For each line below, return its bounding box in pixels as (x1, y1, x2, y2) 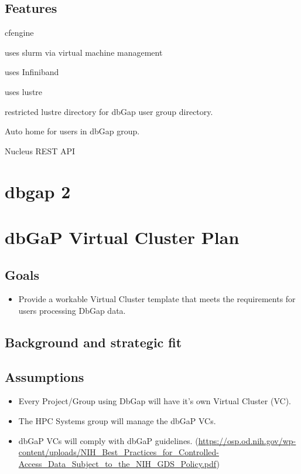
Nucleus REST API (5, 144, 76, 157)
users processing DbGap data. (18, 304, 126, 316)
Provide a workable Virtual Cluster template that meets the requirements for (18, 293, 296, 305)
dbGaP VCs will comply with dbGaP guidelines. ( (18, 434, 199, 446)
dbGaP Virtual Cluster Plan (5, 225, 240, 249)
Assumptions (5, 367, 84, 385)
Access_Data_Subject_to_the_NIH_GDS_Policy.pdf (18, 457, 217, 469)
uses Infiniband (5, 66, 59, 78)
